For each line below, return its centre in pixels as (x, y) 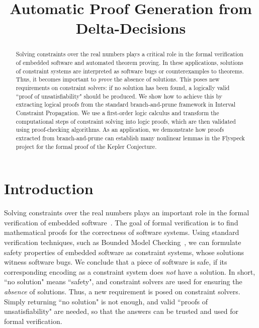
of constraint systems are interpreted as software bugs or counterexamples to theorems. (130, 71)
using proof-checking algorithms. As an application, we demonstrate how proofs (120, 130)
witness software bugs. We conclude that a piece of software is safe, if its (116, 262)
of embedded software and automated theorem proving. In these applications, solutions (129, 63)
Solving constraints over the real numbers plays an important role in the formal (127, 213)
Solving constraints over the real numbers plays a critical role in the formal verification (129, 54)
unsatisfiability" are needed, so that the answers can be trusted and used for (121, 311)
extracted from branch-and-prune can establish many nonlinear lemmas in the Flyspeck (130, 138)
